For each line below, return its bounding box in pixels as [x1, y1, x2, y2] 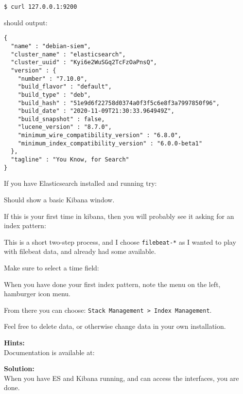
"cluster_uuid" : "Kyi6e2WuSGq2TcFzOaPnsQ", [11, 59, 157, 66]
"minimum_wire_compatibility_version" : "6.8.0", [17, 132, 182, 139]
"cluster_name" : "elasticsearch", [11, 51, 126, 58]
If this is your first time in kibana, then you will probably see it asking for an [4, 211, 234, 221]
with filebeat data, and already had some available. [4, 246, 156, 256]
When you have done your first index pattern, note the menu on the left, [4, 279, 221, 289]
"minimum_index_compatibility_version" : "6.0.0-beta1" [17, 140, 203, 147]
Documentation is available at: [4, 347, 95, 357]
